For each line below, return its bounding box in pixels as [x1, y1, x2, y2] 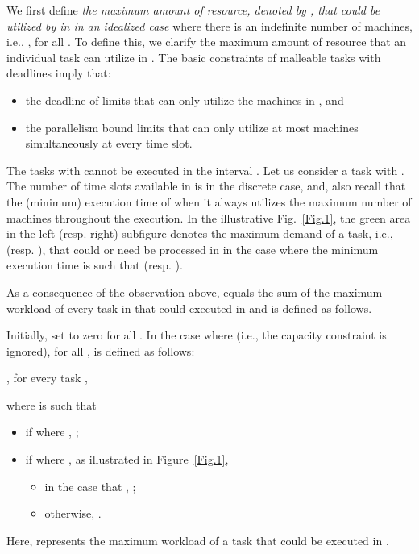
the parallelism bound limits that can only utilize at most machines [25, 119, 359, 135]
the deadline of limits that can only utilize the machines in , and [25, 91, 344, 108]
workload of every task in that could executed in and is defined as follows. [6, 299, 372, 316]
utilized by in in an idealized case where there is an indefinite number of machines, [6, 17, 413, 34]
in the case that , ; [44, 477, 136, 494]
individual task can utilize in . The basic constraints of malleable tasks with [6, 48, 381, 65]
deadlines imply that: [6, 65, 111, 81]
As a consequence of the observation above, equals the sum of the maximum [6, 283, 383, 300]
